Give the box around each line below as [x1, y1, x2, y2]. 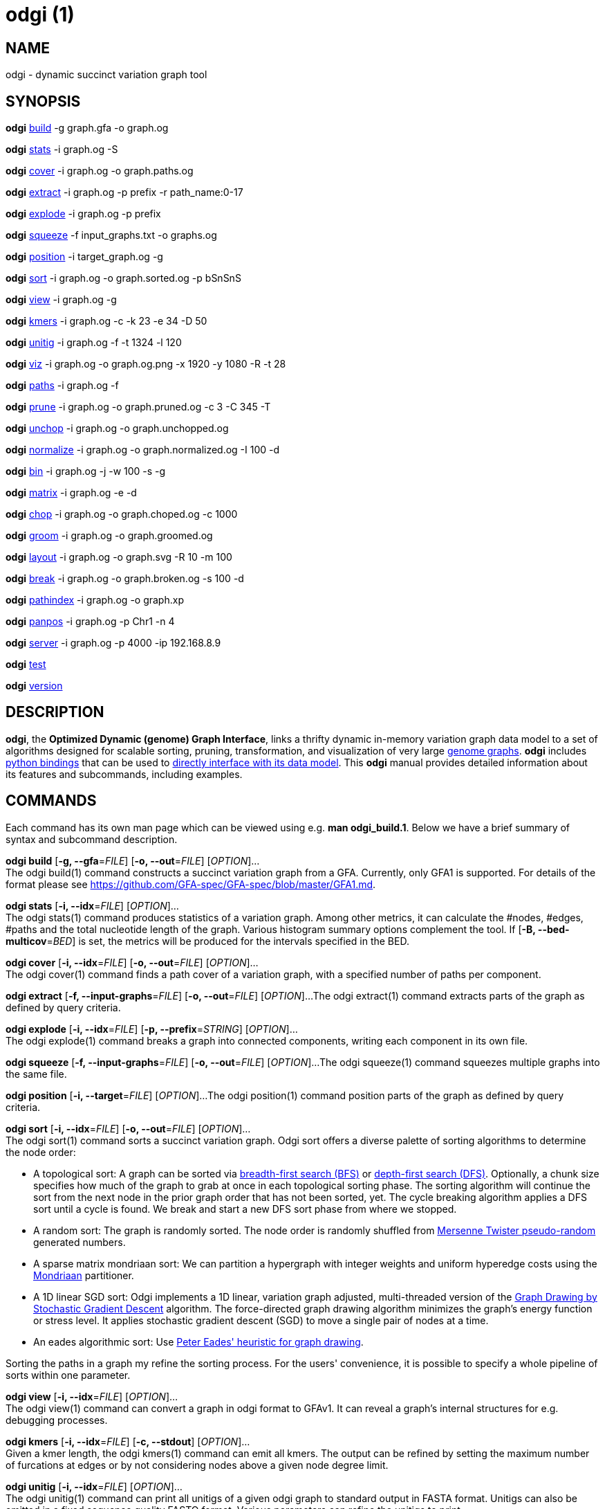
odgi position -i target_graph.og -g [6, 251, 163, 263]
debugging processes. [6, 1413, 108, 1426]
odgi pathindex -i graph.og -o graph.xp [6, 594, 184, 606]
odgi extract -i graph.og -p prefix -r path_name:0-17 [6, 186, 243, 199]
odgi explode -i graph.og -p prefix [6, 208, 161, 220]
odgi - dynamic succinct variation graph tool [6, 69, 207, 81]
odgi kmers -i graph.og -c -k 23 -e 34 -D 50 [6, 315, 207, 327]
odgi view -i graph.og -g [6, 293, 117, 306]
